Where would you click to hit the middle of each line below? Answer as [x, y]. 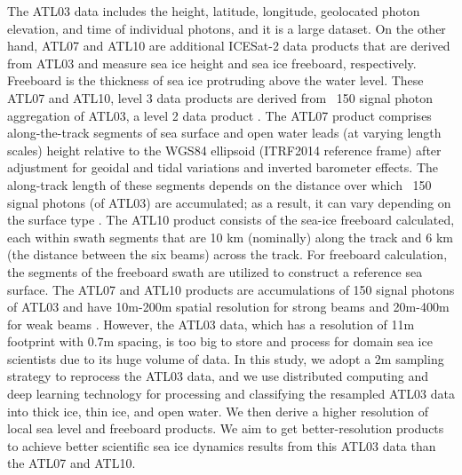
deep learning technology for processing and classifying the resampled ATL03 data [231, 394]
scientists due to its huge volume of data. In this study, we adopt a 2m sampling [226, 358]
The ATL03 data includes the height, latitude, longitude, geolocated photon [214, 11]
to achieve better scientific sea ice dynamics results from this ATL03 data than [222, 445]
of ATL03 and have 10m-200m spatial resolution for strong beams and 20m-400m [228, 307]
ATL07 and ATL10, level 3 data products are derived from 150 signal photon [220, 97]
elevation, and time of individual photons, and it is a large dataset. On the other [227, 28]
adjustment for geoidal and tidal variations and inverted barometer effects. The [223, 167]
